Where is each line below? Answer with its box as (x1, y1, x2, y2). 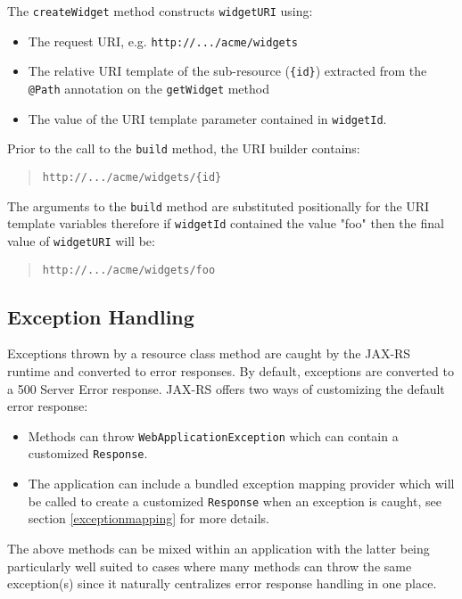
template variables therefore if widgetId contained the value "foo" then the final (7, 214, 444, 233)
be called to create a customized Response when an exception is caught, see (28, 491, 441, 510)
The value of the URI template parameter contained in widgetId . (28, 109, 387, 127)
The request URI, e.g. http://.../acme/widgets (28, 31, 299, 50)
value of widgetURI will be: (7, 231, 155, 250)
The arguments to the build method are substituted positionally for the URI (7, 196, 430, 215)
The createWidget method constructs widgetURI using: (7, 2, 313, 20)
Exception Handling (7, 302, 194, 330)
